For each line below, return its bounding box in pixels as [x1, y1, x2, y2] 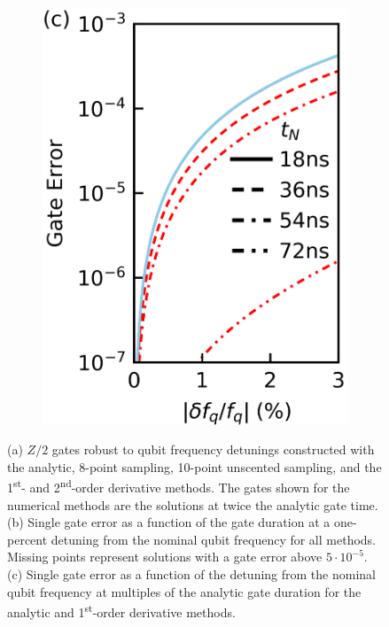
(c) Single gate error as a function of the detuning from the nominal [7, 564, 376, 583]
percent [7, 530, 48, 548]
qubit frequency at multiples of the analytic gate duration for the [7, 582, 362, 600]
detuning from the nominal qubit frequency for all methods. [51, 530, 377, 548]
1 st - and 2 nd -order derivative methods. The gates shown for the [7, 476, 350, 496]
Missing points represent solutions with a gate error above [7, 547, 323, 566]
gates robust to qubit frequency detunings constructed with [51, 440, 375, 459]
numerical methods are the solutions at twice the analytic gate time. [7, 495, 378, 514]
